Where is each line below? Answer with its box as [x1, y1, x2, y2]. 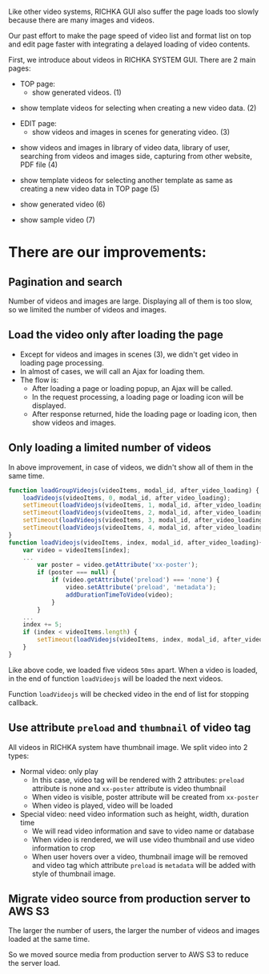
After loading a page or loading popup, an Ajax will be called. [31, 383, 234, 393]
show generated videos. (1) [31, 88, 122, 97]
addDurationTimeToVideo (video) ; [65, 590, 174, 599]
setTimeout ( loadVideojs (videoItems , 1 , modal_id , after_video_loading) [22, 501, 267, 509]
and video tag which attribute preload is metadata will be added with [31, 860, 256, 870]
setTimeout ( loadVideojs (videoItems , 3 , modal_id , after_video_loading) [22, 516, 267, 524]
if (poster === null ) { [37, 569, 116, 577]
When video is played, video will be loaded [31, 801, 174, 810]
